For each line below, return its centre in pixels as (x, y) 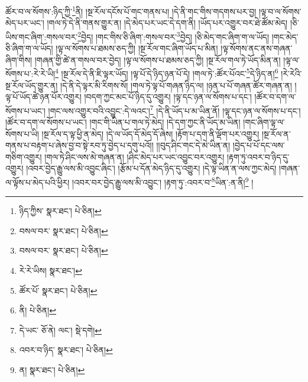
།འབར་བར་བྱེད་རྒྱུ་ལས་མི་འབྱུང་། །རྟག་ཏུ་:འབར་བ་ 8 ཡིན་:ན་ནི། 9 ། (163, 181)
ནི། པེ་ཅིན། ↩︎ (38, 310)
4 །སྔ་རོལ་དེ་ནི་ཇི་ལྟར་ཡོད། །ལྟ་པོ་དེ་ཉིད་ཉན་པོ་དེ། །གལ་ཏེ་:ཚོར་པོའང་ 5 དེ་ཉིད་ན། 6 (167, 72)
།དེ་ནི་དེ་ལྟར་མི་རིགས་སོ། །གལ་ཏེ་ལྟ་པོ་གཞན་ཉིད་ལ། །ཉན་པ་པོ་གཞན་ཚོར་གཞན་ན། (176, 85)
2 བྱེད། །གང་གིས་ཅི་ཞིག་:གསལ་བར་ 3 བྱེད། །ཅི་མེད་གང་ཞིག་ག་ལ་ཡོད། (173, 35)
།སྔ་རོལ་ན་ (276, 133)
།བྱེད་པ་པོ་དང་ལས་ (259, 145)
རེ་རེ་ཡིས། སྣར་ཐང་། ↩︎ (51, 270)
